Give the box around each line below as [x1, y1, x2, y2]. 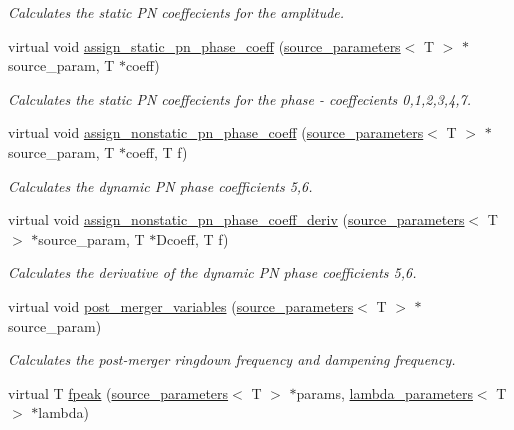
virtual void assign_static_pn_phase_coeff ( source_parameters [8, 35, 401, 56]
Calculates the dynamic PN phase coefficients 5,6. [8, 175, 313, 196]
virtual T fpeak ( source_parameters [8, 382, 229, 403]
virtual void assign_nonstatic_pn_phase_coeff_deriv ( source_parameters [8, 209, 465, 230]
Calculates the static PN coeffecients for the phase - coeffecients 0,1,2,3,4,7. [8, 88, 472, 109]
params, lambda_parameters [296, 382, 473, 403]
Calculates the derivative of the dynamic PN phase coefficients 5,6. [8, 262, 417, 283]
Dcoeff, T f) [156, 228, 229, 249]
